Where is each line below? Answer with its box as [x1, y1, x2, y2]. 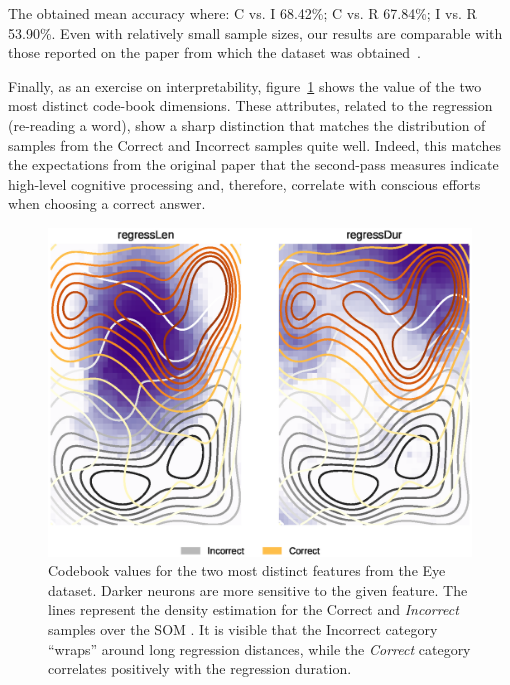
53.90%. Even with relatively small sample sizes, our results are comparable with [8, 22, 503, 43]
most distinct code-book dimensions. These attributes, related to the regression [8, 95, 493, 116]
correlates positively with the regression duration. [48, 658, 352, 679]
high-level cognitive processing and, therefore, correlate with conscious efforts [8, 173, 481, 194]
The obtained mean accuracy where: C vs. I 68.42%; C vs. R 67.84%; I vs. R [8, 3, 477, 23]
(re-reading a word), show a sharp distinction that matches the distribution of [8, 114, 486, 135]
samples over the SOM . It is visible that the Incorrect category [48, 619, 438, 640]
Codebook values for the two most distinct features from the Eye [48, 560, 446, 581]
